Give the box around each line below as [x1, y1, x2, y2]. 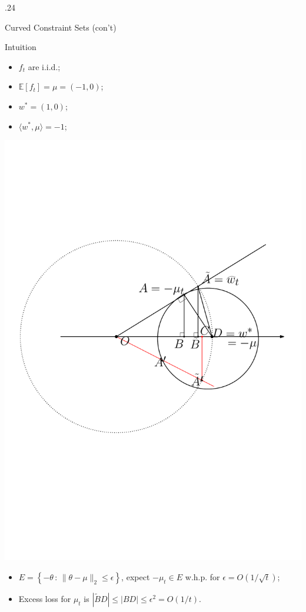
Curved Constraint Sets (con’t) [5, 21, 117, 33]
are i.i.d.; [28, 60, 61, 72]
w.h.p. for [185, 570, 220, 583]
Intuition [5, 41, 36, 53]
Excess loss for [18, 592, 71, 604]
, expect [121, 570, 150, 583]
